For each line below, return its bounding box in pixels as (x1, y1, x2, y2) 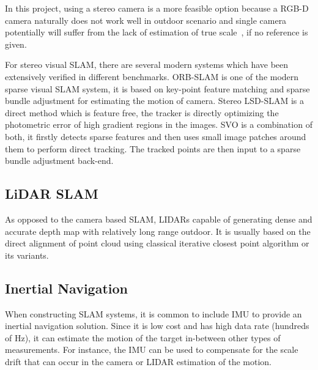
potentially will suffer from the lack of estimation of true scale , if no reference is (5, 26, 308, 39)
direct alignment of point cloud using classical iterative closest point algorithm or (5, 237, 309, 250)
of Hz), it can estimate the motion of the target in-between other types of (5, 331, 281, 344)
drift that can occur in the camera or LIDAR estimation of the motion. (5, 355, 272, 368)
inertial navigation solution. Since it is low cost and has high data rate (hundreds (5, 319, 309, 332)
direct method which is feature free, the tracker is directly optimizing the (5, 106, 279, 119)
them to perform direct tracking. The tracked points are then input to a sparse (5, 142, 301, 155)
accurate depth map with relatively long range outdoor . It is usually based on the (5, 224, 311, 237)
